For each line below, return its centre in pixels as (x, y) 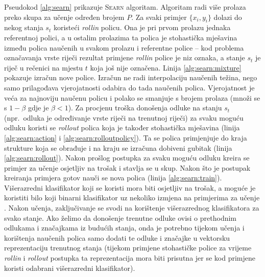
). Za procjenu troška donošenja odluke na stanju (145, 108)
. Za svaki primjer (159, 17)
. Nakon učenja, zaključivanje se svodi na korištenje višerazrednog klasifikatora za (132, 208)
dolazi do (228, 17)
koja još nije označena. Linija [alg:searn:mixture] (166, 67)
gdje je (38, 108)
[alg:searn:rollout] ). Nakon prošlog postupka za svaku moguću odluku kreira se (127, 158)
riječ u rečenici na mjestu (44, 67)
